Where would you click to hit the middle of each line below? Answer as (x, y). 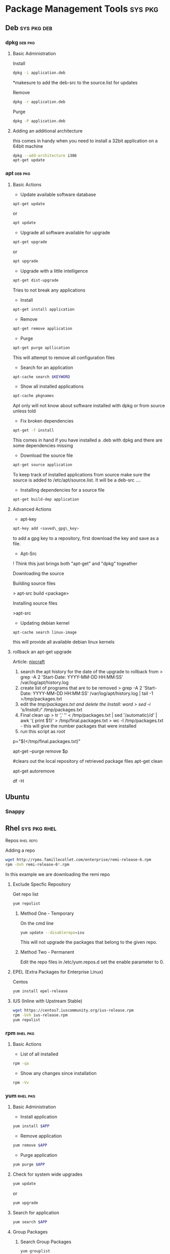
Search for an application (47, 367)
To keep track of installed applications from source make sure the (81, 475)
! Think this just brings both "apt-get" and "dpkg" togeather (75, 563)
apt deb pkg (18, 173)
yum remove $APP (30, 1146)
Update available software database (58, 194)
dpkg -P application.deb (39, 121)
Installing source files (35, 603)
